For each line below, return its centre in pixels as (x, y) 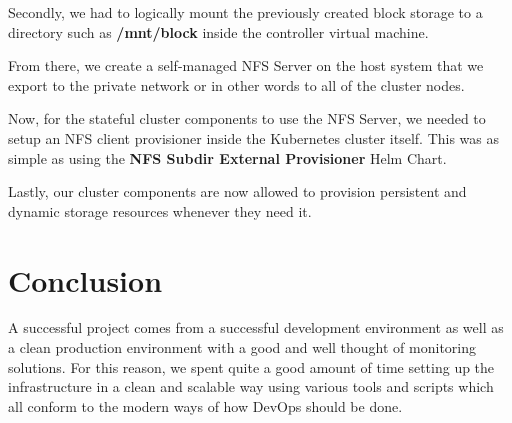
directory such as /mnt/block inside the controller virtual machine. (218, 31)
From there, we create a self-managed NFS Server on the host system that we (246, 65)
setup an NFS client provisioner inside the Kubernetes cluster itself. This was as (254, 137)
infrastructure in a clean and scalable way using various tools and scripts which (251, 386)
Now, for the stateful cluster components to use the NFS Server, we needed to (247, 118)
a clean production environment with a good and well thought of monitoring (242, 347)
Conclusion (85, 279)
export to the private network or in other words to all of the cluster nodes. (236, 84)
